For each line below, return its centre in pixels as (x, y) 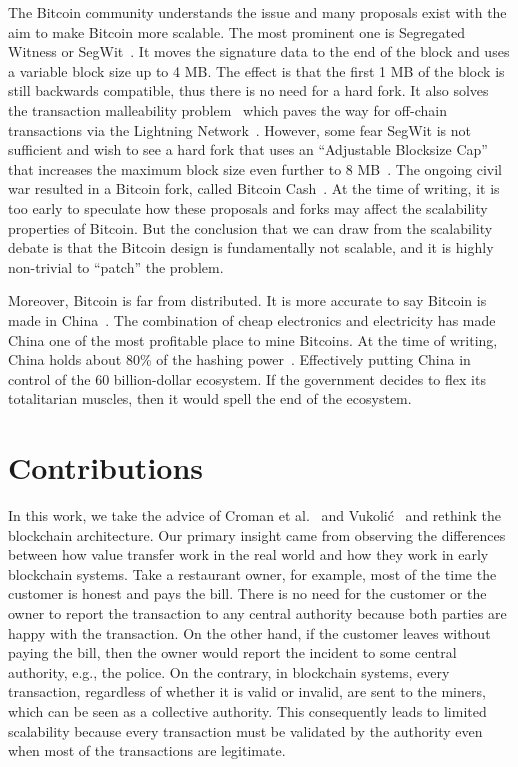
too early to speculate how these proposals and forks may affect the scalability (248, 207)
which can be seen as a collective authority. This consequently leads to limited (247, 710)
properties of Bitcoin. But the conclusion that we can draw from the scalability (250, 227)
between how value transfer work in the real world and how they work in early (248, 554)
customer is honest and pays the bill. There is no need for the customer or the (247, 593)
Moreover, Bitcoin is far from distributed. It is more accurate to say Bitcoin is (247, 300)
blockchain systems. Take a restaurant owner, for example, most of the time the (252, 573)
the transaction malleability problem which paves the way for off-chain (227, 109)
